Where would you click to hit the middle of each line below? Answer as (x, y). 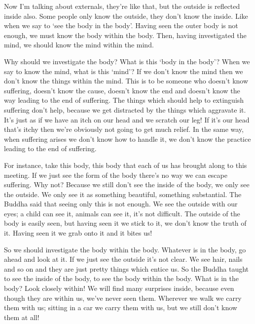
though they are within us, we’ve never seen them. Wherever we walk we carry (123, 298)
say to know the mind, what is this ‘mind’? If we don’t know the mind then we (124, 71)
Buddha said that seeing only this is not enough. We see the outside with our (121, 204)
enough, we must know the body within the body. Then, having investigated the (125, 35)
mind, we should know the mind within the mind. (79, 45)
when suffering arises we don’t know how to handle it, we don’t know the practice (127, 139)
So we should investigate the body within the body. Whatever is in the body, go (125, 249)
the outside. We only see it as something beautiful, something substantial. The (123, 194)
